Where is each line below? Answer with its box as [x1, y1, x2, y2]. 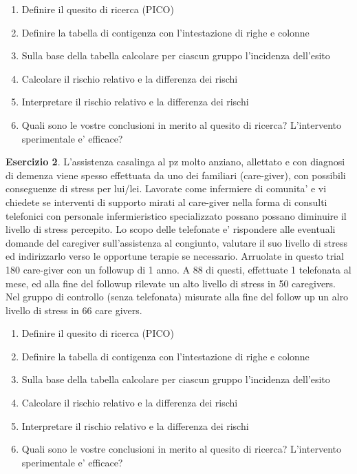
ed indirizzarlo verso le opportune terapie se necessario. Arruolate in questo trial [6, 249, 344, 263]
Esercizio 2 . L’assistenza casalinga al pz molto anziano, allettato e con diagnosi [6, 154, 345, 169]
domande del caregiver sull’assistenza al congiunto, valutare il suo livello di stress [6, 235, 347, 249]
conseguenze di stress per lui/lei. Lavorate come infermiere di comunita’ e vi [6, 181, 327, 196]
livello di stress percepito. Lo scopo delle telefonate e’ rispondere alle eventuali [6, 222, 336, 236]
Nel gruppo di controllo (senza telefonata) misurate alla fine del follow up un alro [6, 289, 349, 304]
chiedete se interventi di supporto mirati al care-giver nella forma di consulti [6, 194, 327, 209]
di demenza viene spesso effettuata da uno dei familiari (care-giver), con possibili [6, 167, 346, 182]
